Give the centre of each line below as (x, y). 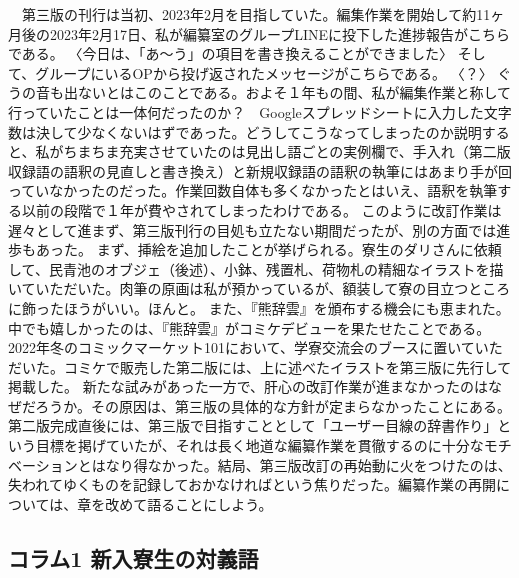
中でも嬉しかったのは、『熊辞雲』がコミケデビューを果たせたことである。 (249, 327)
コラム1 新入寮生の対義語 (133, 557)
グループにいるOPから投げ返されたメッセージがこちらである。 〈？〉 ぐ (273, 72)
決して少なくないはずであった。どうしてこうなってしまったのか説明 (258, 131)
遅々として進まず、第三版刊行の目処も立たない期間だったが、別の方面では (252, 229)
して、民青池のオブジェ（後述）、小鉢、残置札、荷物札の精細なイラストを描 (256, 268)
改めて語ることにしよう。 (189, 503)
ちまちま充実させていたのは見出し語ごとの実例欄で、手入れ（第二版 (287, 151)
